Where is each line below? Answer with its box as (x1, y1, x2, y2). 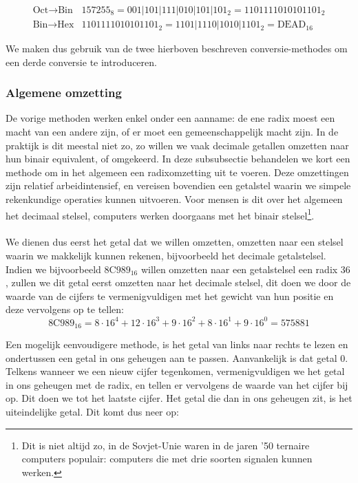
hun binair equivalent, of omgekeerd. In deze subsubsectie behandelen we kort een (6, 151, 350, 166)
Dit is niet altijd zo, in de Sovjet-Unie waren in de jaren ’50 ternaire (21, 438, 310, 452)
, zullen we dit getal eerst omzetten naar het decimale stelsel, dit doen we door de (6, 275, 351, 290)
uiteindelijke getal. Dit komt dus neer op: (6, 404, 179, 418)
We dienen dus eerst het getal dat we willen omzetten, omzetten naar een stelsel (6, 235, 344, 249)
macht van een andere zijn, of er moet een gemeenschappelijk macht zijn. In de (6, 125, 339, 139)
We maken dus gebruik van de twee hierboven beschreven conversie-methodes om (6, 41, 348, 56)
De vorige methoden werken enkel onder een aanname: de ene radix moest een (6, 111, 335, 125)
